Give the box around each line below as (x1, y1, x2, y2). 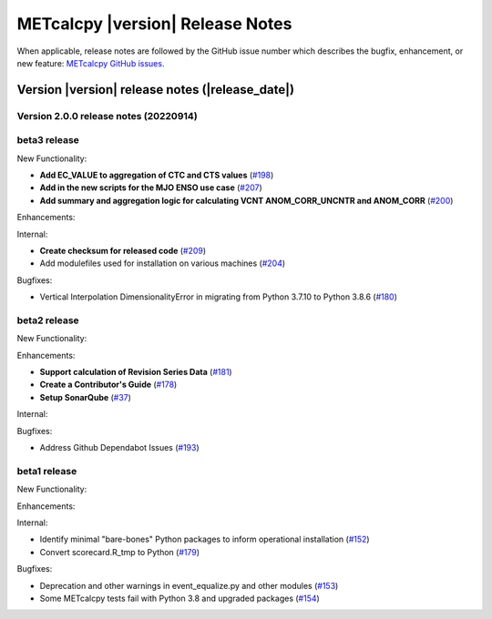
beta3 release (16, 134, 79, 147)
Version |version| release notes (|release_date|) (16, 82, 295, 97)
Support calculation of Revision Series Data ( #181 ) (39, 367, 232, 378)
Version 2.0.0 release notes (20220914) (16, 109, 198, 122)
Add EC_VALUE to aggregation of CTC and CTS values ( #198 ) (39, 169, 274, 181)
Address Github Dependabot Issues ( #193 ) (39, 442, 200, 453)
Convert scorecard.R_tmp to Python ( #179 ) (39, 546, 200, 557)
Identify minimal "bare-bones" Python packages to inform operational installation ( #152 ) (39, 533, 370, 545)
